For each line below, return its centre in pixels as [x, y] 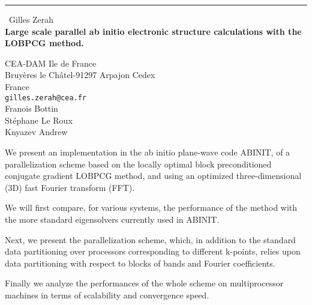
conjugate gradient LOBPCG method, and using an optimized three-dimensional [153, 176]
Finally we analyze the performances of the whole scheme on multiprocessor [144, 283]
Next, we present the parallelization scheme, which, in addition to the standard [150, 239]
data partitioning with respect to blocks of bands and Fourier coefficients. [140, 263]
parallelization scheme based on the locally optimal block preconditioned [138, 164]
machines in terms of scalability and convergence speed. [107, 294]
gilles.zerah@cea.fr [46, 98]
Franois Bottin [31, 108]
